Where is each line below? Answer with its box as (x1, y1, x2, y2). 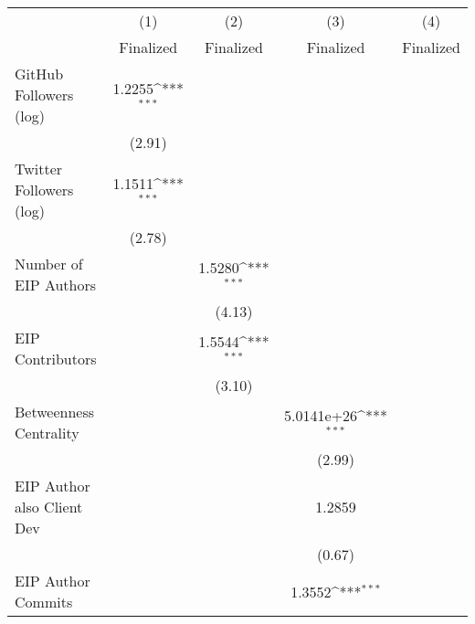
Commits (15, 591, 73, 612)
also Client (15, 496, 83, 517)
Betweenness (15, 401, 95, 422)
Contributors (15, 348, 97, 369)
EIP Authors (15, 274, 97, 295)
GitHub (15, 63, 64, 84)
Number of (15, 253, 83, 274)
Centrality (15, 422, 79, 443)
